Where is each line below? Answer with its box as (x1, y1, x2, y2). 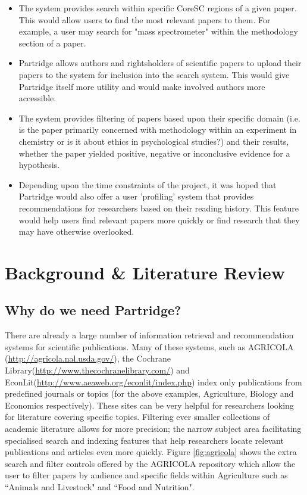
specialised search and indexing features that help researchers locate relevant (5, 434, 284, 446)
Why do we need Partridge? (5, 301, 181, 319)
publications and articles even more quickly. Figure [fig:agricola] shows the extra (5, 446, 297, 458)
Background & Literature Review (5, 260, 286, 284)
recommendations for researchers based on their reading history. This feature (18, 201, 299, 214)
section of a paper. (18, 36, 86, 49)
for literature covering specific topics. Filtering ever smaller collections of (5, 410, 270, 423)
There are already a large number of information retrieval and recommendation (5, 329, 294, 341)
